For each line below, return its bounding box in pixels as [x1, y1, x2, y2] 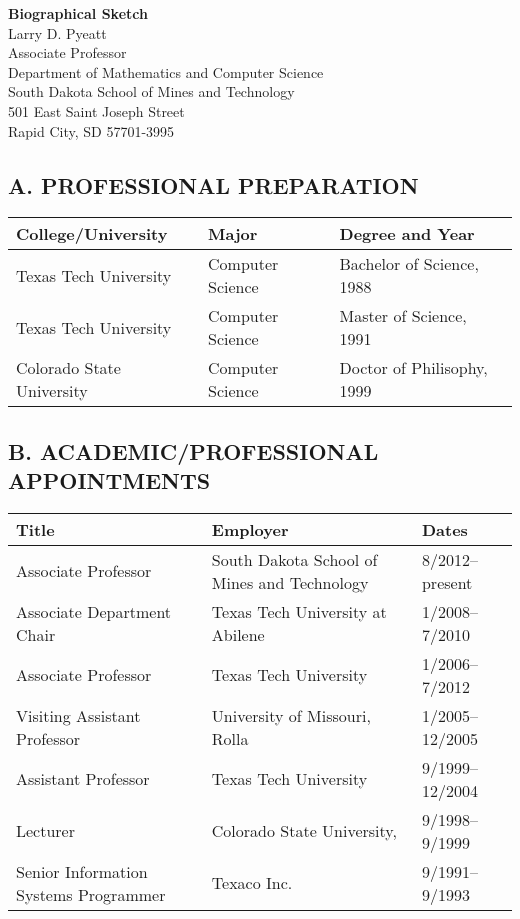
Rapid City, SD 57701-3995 [8, 120, 175, 141]
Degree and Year [339, 222, 475, 246]
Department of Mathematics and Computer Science [8, 61, 324, 82]
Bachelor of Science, [339, 252, 479, 276]
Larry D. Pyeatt [8, 22, 107, 43]
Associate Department [16, 599, 172, 623]
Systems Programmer [16, 882, 166, 906]
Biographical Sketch [8, 3, 148, 23]
